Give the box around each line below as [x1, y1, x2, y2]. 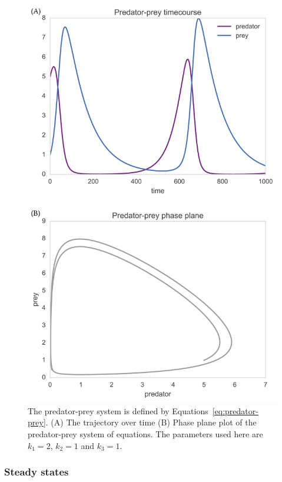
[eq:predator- [212, 404, 258, 417]
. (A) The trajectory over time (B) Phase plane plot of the [45, 416, 257, 428]
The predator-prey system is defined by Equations [28, 404, 208, 417]
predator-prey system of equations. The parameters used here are [28, 428, 263, 440]
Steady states [4, 464, 69, 479]
